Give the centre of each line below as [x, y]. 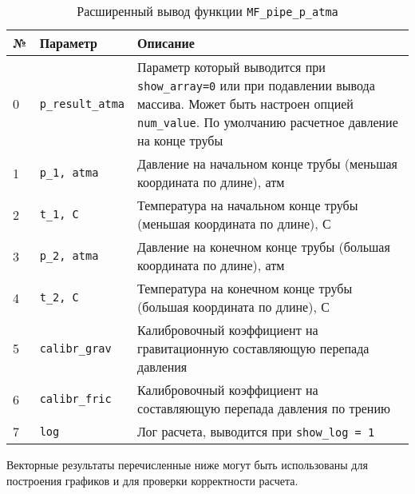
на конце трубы [180, 140]
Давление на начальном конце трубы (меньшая [267, 163]
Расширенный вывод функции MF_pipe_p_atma [207, 11]
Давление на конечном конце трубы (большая [264, 247]
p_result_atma [82, 104]
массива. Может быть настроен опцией [245, 104]
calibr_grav [75, 348]
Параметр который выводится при [231, 67]
